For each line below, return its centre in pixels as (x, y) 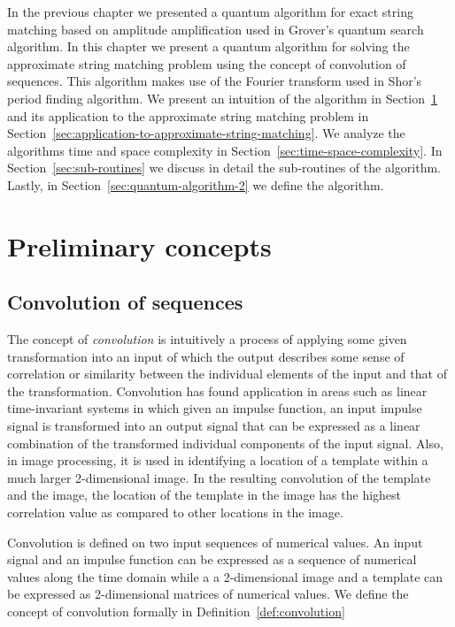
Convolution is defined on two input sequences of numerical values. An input (215, 542)
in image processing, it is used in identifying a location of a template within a (218, 460)
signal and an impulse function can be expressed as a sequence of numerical (212, 559)
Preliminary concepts (139, 245)
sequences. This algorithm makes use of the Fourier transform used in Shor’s (215, 81)
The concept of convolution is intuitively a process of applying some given (207, 339)
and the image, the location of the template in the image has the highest (204, 495)
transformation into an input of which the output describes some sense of (206, 356)
